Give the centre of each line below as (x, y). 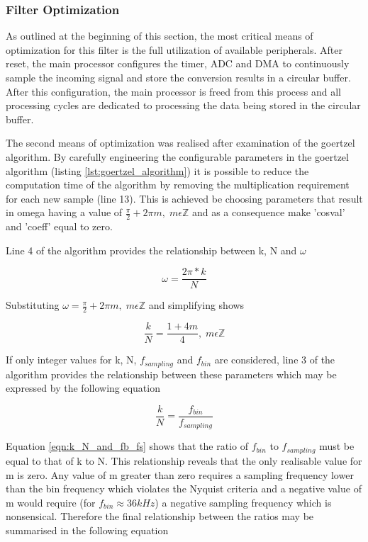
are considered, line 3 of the (275, 360)
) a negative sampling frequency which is (243, 502)
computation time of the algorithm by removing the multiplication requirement (178, 185)
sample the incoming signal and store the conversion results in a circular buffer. (178, 77)
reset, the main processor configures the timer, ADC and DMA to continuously (178, 63)
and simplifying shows (196, 305)
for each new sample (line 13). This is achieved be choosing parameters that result (184, 198)
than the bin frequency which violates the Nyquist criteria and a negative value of (184, 489)
